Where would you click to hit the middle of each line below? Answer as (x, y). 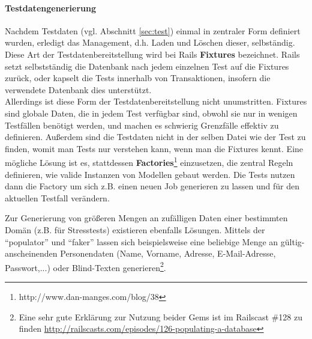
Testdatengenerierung (51, 8)
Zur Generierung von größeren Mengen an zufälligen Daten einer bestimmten (146, 218)
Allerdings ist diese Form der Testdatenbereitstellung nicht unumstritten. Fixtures (156, 101)
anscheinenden (31, 253)
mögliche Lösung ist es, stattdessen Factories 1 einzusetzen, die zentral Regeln (149, 161)
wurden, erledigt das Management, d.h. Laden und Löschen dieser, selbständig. (150, 42)
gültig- (292, 241)
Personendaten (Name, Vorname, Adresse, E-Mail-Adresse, (168, 253)
